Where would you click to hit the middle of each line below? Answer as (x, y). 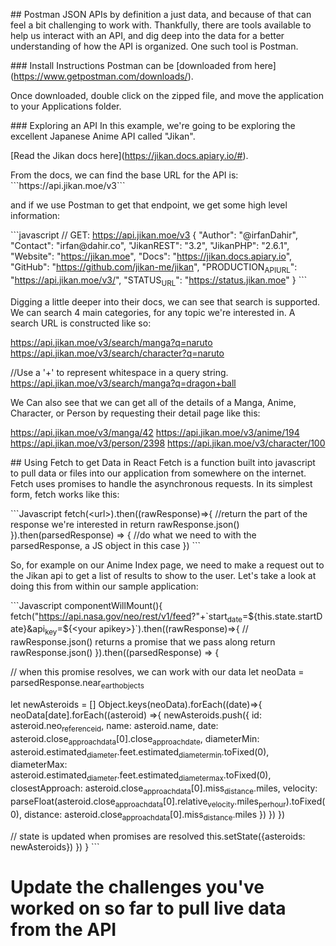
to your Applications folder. (66, 106)
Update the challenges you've (137, 886)
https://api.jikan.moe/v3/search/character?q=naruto (117, 353)
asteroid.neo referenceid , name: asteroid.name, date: (114, 726)
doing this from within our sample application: (104, 586)
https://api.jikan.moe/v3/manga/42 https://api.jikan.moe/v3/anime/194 (155, 432)
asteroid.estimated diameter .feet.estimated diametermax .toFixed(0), (141, 776)
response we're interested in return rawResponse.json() (125, 524)
